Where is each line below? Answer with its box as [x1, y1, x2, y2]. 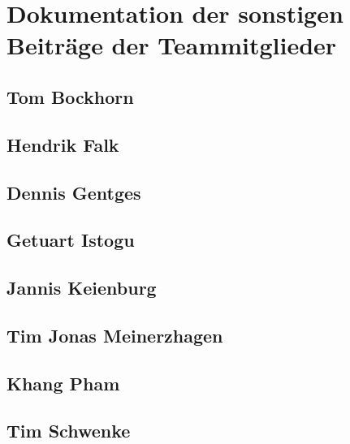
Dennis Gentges [6, 179, 141, 205]
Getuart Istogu [6, 227, 135, 252]
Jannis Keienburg [6, 275, 157, 300]
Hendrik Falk [6, 131, 119, 157]
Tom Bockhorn [6, 84, 134, 109]
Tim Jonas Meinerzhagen [6, 322, 223, 347]
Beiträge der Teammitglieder [6, 28, 337, 62]
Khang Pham [6, 370, 120, 395]
